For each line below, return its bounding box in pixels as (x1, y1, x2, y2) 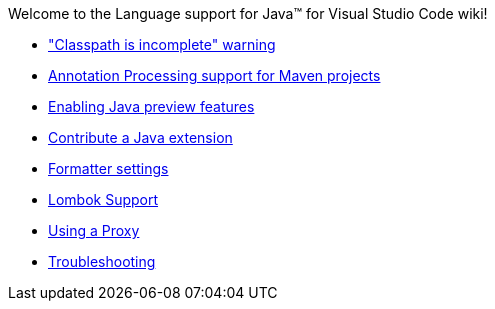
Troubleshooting (48, 253, 156, 270)
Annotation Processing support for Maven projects (48, 67, 381, 84)
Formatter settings (48, 160, 169, 177)
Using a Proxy (48, 222, 140, 239)
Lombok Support (48, 191, 159, 208)
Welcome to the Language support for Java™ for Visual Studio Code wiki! (8, 5, 488, 22)
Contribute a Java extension (48, 129, 233, 146)
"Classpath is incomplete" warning (48, 36, 276, 53)
